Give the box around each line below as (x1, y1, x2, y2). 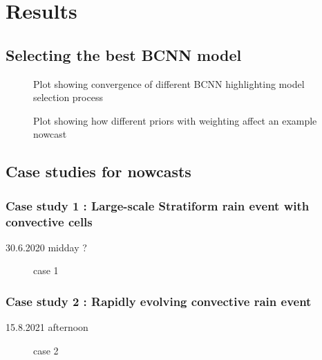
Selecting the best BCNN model (6, 44, 242, 65)
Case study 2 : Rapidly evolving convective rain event (6, 292, 312, 309)
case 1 (33, 263, 59, 278)
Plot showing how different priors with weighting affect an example (33, 113, 317, 127)
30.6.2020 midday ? (6, 240, 87, 254)
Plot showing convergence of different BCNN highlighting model (33, 76, 305, 91)
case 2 (33, 343, 59, 357)
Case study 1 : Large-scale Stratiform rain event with (6, 197, 310, 214)
